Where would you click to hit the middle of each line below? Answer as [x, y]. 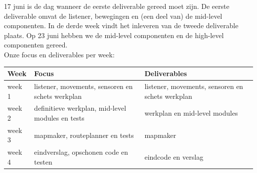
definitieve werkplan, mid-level [80, 108]
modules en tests [59, 117]
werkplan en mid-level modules [191, 113]
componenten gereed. [36, 45]
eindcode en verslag [174, 157]
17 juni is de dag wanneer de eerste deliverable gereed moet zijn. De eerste [117, 6]
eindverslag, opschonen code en [81, 152]
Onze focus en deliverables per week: [59, 54]
